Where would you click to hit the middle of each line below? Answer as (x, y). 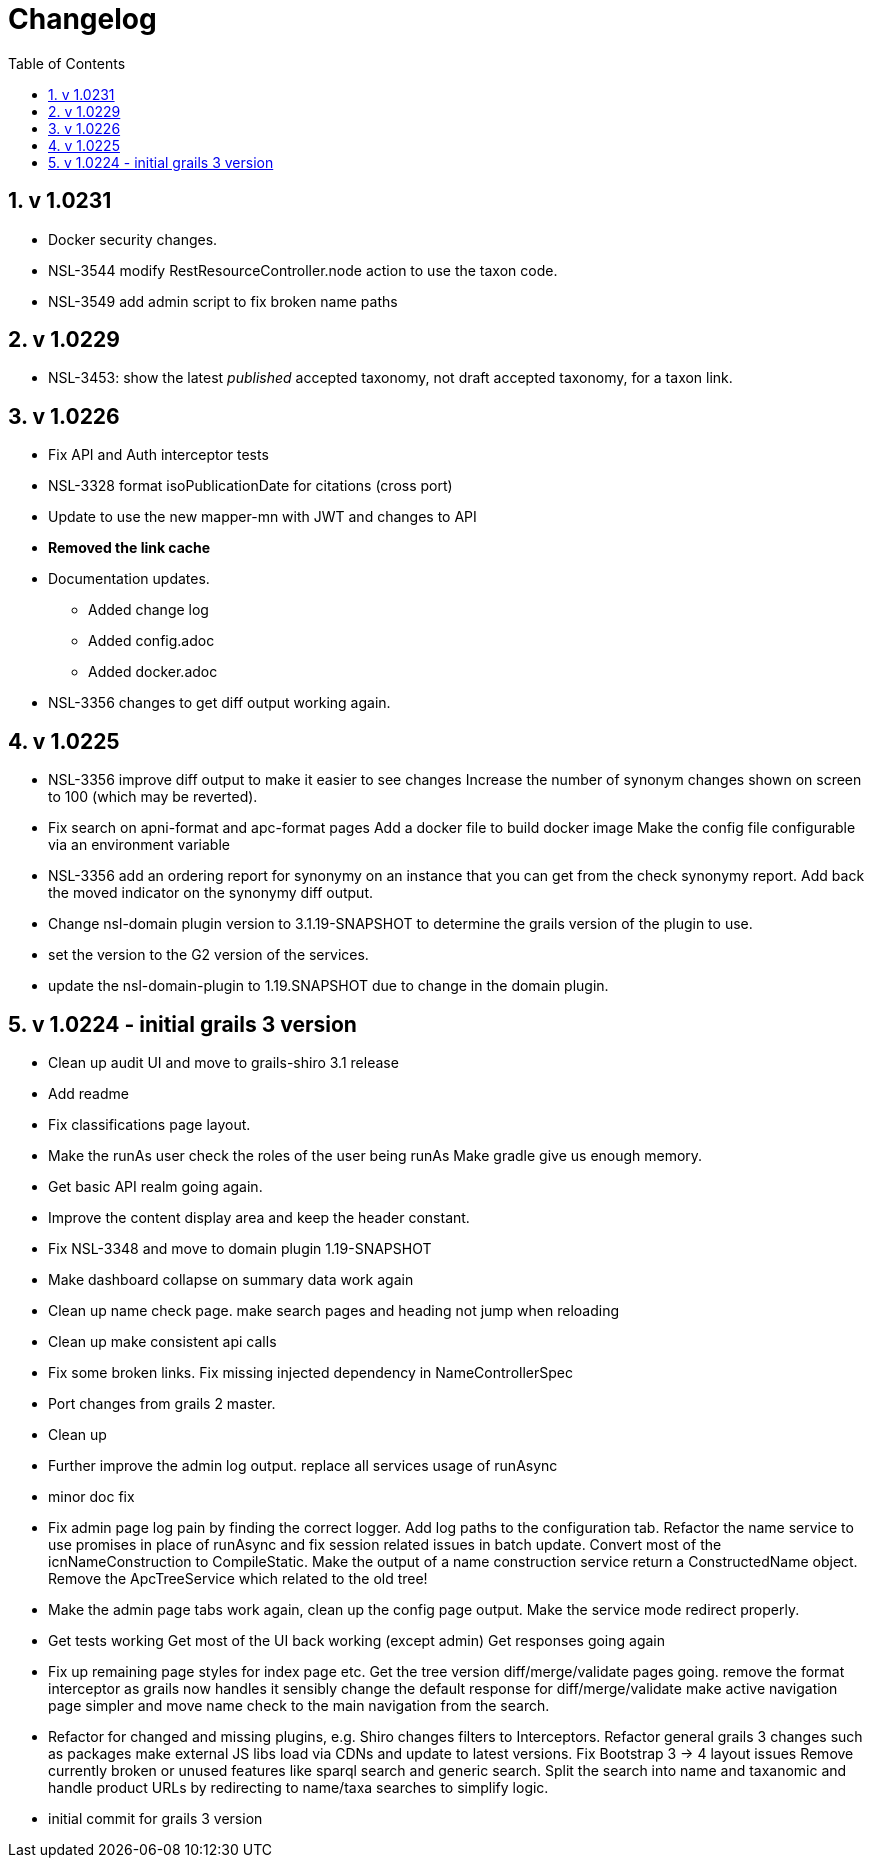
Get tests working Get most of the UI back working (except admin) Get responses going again (357, 1640)
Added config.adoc (151, 641)
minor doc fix (91, 1496)
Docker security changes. (133, 239)
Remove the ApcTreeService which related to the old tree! (238, 1578)
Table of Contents (67, 63)
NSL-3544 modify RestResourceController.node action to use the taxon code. (303, 270)
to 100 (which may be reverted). (153, 797)
